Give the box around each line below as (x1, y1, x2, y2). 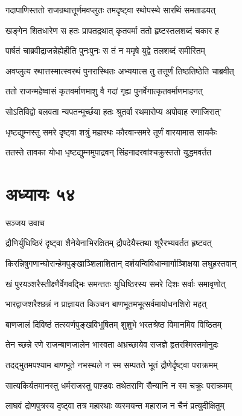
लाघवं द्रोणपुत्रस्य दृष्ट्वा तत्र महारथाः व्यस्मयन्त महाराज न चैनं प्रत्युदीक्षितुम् (5, 399, 224, 412)
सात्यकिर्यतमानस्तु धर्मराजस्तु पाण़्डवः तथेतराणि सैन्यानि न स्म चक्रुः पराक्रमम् (5, 379, 232, 391)
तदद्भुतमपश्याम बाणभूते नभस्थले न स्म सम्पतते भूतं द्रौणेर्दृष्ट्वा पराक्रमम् (5, 359, 218, 371)
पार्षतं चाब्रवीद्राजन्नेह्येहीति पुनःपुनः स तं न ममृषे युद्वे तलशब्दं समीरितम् (5, 44, 205, 57)
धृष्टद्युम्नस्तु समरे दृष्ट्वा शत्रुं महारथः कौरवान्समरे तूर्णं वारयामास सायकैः (5, 125, 217, 138)
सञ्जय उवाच (5, 216, 45, 229)
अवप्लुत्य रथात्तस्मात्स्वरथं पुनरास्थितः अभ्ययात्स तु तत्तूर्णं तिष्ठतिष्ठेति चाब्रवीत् (5, 64, 234, 77)
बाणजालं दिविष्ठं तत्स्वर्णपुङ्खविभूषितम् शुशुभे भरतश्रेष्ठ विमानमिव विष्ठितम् (5, 317, 221, 330)
